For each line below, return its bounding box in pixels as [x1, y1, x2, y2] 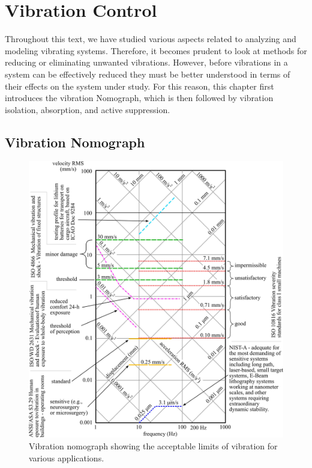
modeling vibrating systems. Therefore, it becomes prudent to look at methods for [5, 44, 307, 57]
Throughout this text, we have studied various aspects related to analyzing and [5, 32, 296, 45]
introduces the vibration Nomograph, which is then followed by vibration [5, 91, 274, 104]
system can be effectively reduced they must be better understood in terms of [5, 67, 290, 80]
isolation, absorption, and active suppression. [5, 103, 170, 115]
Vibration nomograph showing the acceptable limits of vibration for [29, 440, 278, 452]
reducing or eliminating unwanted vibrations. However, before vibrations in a [5, 56, 288, 69]
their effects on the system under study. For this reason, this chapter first [5, 79, 274, 92]
